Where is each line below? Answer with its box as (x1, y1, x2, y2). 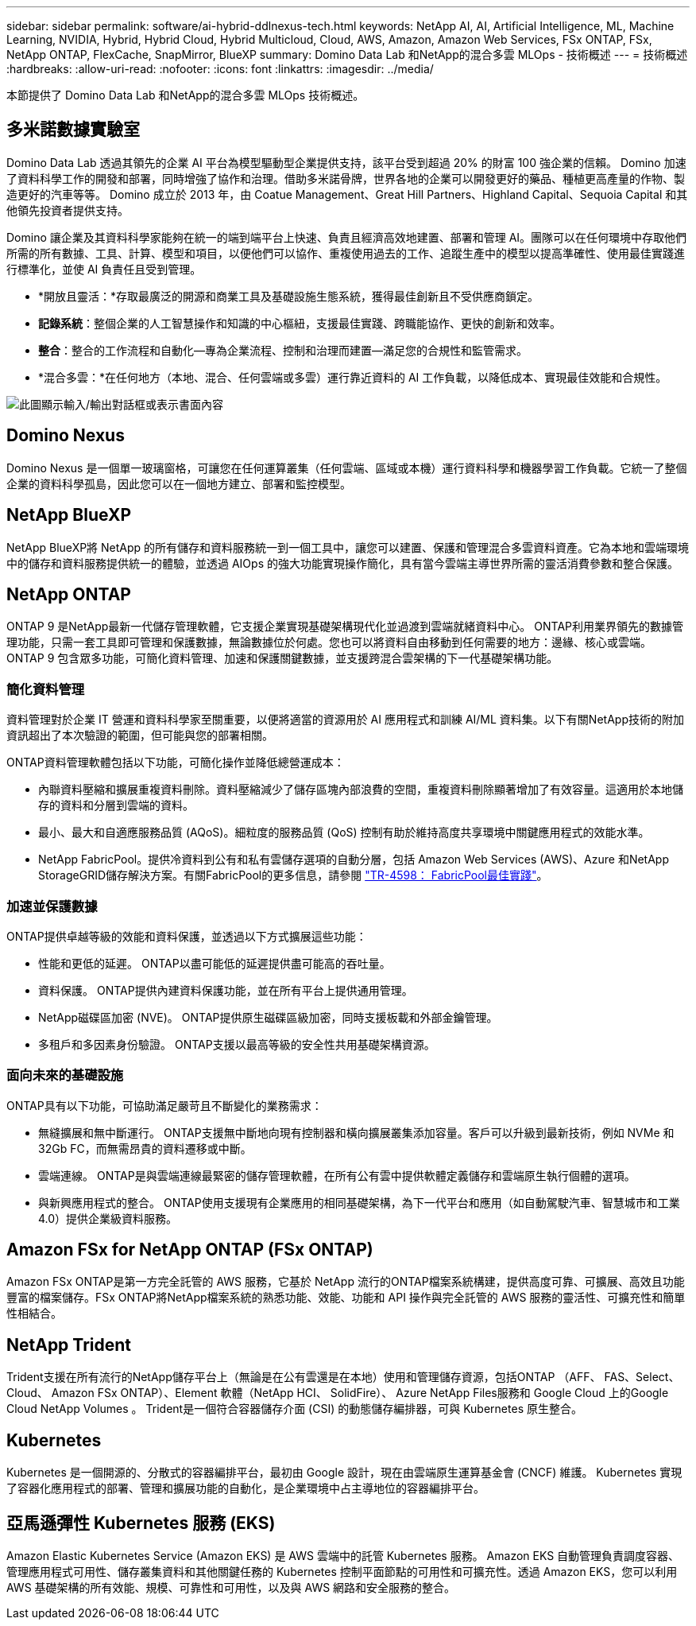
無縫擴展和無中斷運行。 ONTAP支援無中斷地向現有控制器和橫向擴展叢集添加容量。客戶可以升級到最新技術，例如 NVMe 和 (38, 1125, 675, 1139)
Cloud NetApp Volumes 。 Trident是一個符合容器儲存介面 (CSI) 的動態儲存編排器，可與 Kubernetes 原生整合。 (6, 1402, 582, 1416)
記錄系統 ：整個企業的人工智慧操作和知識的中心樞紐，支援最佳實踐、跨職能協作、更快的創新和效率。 (38, 316, 561, 330)
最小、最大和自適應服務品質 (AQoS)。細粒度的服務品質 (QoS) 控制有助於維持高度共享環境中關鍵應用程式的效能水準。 (38, 825, 650, 840)
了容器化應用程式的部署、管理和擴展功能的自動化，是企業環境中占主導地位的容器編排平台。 (6, 1481, 485, 1496)
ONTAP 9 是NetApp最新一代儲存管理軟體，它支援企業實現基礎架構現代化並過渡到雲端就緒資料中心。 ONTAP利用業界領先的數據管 (6, 619, 683, 634)
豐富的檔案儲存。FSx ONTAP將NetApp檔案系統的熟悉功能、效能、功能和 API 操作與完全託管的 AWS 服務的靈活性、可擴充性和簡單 (6, 1290, 686, 1305)
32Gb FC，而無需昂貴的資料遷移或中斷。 (38, 1141, 252, 1155)
